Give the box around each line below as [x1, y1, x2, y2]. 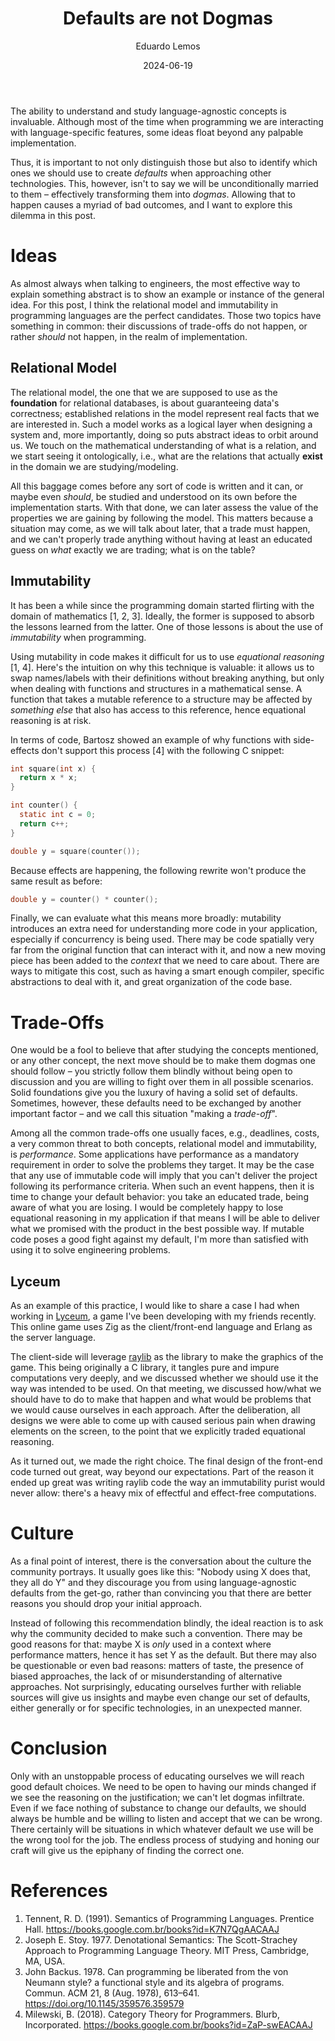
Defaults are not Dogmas [63, 7, 273, 30]
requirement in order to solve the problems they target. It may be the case [10, 1159, 315, 1171]
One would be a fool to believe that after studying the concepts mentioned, [10, 1044, 319, 1056]
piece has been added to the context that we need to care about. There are [10, 955, 320, 967]
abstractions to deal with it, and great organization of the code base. [10, 976, 293, 988]
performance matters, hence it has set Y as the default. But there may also [10, 1649, 318, 1661]
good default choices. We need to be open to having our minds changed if [10, 1781, 317, 1792]
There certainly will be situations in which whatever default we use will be [10, 1823, 314, 1835]
